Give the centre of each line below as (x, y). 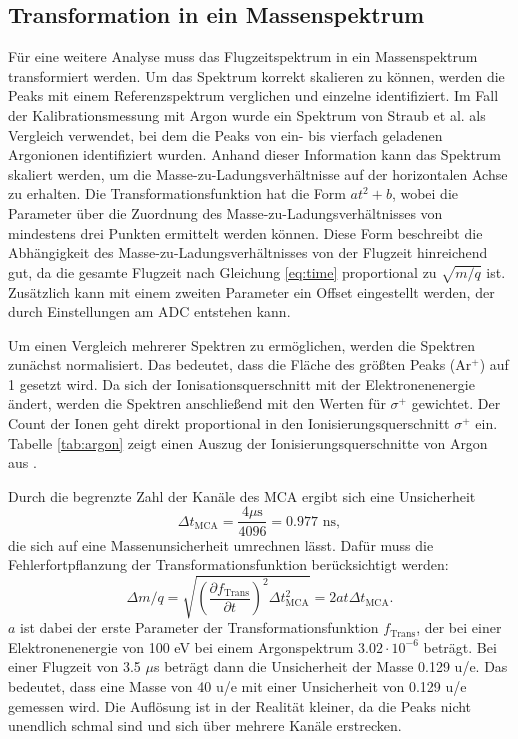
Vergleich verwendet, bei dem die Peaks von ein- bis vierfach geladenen (225, 134)
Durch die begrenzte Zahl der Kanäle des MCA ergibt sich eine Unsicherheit (242, 495)
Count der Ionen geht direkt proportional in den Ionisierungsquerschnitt (229, 423)
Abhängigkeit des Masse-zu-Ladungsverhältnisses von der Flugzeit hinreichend (248, 252)
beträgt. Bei (460, 646)
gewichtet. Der (456, 403)
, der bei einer (459, 627)
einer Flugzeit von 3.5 (74, 666)
